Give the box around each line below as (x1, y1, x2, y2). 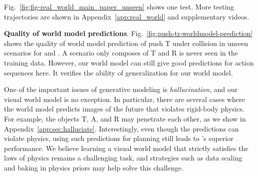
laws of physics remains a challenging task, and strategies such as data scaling (4, 152, 243, 163)
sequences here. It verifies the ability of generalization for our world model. (4, 67, 233, 77)
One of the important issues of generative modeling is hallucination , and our (4, 84, 238, 94)
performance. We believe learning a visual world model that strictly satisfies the (4, 142, 249, 153)
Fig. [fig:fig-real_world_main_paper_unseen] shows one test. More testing (4, 1, 234, 11)
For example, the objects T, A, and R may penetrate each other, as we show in (4, 113, 246, 123)
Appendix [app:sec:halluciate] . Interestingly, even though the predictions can (4, 123, 239, 133)
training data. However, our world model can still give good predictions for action (4, 57, 254, 67)
